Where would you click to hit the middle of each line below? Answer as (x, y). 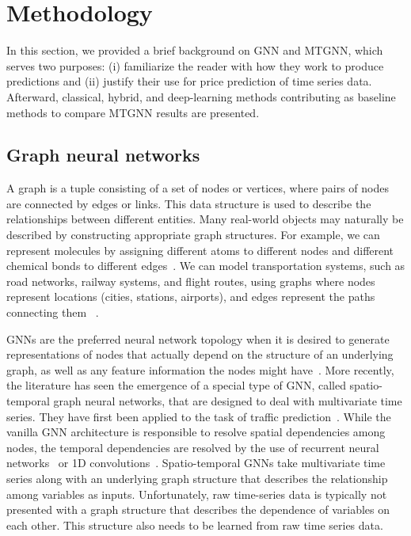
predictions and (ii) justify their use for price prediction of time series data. (189, 81)
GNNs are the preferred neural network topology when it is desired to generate (198, 338)
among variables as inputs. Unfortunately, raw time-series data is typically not (197, 494)
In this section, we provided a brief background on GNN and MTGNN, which (195, 50)
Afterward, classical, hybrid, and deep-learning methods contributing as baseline (201, 96)
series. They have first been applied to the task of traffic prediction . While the (199, 416)
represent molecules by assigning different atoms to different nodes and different (200, 250)
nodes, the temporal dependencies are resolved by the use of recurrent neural (193, 447)
